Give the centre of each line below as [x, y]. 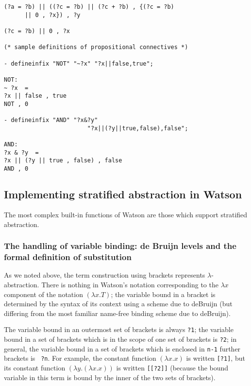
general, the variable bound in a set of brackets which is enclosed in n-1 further [122, 348]
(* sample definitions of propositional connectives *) [96, 47]
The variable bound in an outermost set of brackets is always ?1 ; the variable [119, 329]
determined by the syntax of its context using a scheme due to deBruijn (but [118, 304]
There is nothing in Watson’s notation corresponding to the [130, 284]
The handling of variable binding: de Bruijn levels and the [120, 246]
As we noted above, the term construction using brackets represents [105, 275]
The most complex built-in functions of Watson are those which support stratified [126, 214]
